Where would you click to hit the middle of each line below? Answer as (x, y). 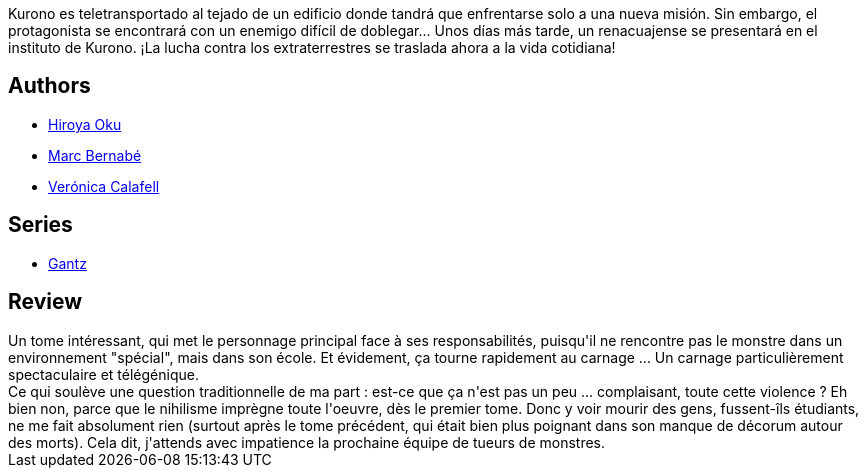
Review (45, 302)
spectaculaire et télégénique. (103, 374)
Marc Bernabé (95, 155)
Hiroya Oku (85, 124)
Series (40, 225)
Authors (49, 86)
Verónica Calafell (104, 186)
